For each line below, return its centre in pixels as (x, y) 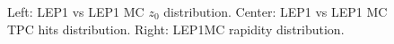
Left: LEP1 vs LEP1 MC (76, 11)
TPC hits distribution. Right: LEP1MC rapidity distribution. (176, 29)
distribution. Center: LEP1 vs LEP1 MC (276, 11)
